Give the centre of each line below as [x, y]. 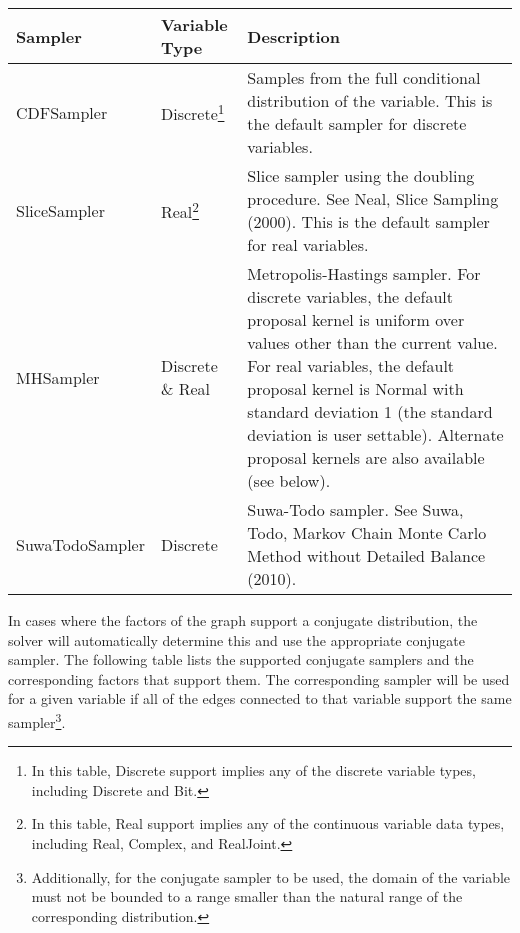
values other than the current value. [372, 342]
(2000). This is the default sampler [368, 221]
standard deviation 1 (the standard [370, 411]
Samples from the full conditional [364, 77]
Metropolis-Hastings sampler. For [364, 273]
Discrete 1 [192, 112]
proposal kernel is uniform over [356, 319]
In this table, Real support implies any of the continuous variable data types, [268, 823]
